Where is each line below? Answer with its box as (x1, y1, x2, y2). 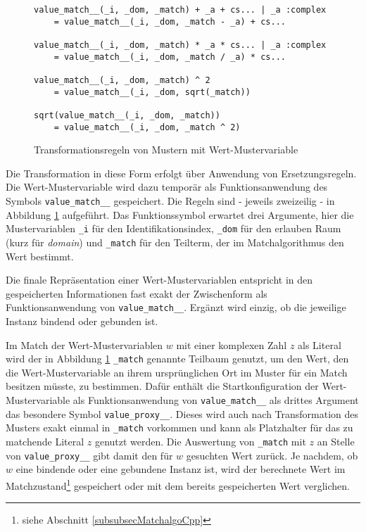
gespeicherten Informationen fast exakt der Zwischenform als (6, 286, 267, 300)
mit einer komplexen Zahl (176, 337, 287, 352)
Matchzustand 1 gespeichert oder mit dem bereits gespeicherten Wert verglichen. (6, 476, 350, 493)
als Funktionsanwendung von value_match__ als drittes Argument (72, 393, 359, 407)
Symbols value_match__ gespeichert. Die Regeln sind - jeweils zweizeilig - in (6, 194, 335, 208)
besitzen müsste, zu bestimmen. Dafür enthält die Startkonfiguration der (6, 379, 319, 393)
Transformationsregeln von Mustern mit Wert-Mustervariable (34, 142, 298, 157)
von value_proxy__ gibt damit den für (6, 448, 173, 462)
